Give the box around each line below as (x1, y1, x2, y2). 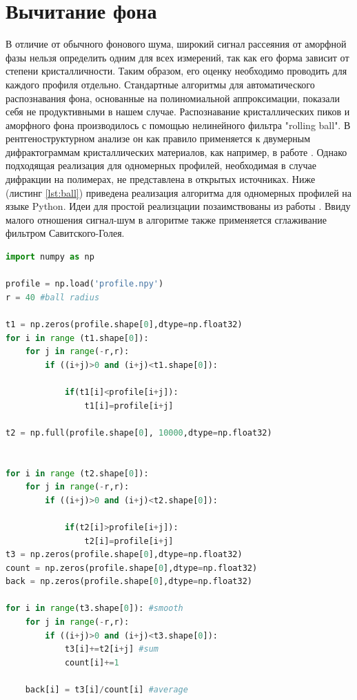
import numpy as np (6, 252, 94, 262)
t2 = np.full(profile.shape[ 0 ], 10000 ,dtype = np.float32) (6, 427, 272, 438)
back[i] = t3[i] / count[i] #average (25, 685, 188, 695)
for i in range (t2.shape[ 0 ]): (6, 468, 149, 478)
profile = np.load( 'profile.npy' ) (6, 279, 164, 289)
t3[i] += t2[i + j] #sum (64, 644, 159, 654)
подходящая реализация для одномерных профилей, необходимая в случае (6, 158, 317, 173)
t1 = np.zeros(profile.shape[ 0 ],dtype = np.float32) (6, 320, 243, 329)
